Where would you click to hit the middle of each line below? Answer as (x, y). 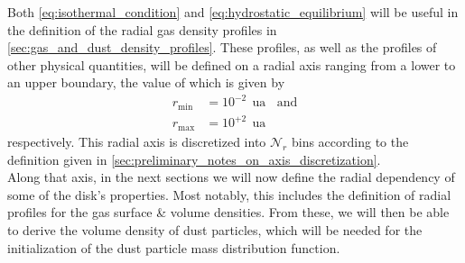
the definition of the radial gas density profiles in (142, 29)
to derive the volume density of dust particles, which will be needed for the (215, 229)
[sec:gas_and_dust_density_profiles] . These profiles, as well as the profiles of (222, 47)
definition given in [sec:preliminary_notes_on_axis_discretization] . (194, 159)
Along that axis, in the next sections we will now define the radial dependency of (231, 177)
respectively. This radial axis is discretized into (137, 141)
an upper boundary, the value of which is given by (146, 82)
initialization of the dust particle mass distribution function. (174, 247)
